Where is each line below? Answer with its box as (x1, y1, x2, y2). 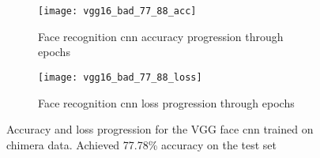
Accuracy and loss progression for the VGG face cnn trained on (6, 121, 314, 137)
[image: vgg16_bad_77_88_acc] (38, 6, 197, 17)
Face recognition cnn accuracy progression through (38, 28, 284, 44)
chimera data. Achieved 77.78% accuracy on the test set (6, 136, 277, 152)
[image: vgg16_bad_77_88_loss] (38, 71, 202, 83)
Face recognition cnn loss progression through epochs (38, 94, 295, 111)
